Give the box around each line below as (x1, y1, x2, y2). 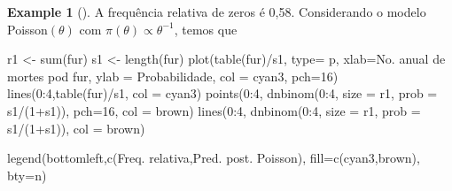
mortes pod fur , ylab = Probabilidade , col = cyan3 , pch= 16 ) (7, 66, 339, 85)
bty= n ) (7, 165, 47, 184)
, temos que (174, 19, 238, 38)
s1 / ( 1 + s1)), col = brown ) (7, 118, 145, 137)
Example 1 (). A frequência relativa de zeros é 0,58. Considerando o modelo (7, 3, 426, 20)
